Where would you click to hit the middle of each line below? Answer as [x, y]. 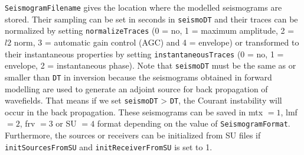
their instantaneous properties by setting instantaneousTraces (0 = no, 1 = [144, 54]
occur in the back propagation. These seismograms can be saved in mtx [134, 112]
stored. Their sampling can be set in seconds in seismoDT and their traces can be [151, 19]
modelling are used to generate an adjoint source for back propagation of [136, 88]
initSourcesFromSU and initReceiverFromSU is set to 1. [109, 146]
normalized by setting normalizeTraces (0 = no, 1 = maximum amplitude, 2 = [150, 30]
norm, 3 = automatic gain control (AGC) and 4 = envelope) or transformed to [156, 42]
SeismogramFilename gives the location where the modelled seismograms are [143, 7]
